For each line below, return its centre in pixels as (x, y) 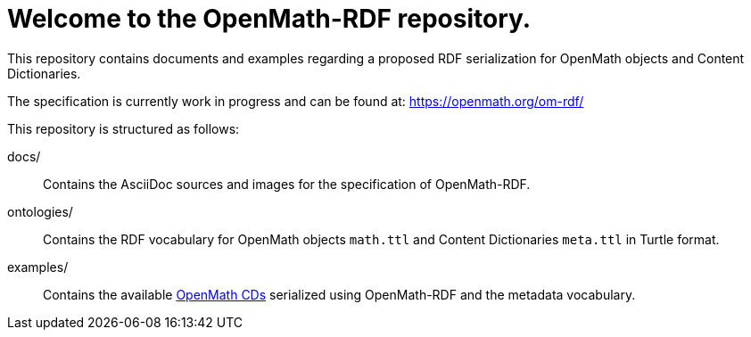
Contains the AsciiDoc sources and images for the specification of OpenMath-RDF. (287, 184)
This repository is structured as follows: (124, 128)
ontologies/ (40, 211)
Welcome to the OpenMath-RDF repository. (269, 19)
